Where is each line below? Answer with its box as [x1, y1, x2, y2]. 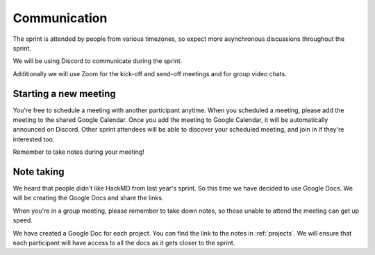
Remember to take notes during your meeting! [12, 148, 145, 156]
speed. [12, 216, 33, 225]
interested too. [12, 135, 55, 143]
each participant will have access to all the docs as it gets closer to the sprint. [12, 239, 235, 247]
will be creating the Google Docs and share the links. [12, 194, 164, 202]
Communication [12, 10, 108, 26]
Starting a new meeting [12, 87, 116, 100]
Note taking [12, 166, 65, 177]
